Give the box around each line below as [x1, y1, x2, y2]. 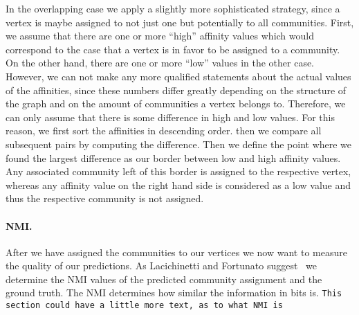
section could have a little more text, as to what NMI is [6, 300, 283, 311]
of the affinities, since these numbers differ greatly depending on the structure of [6, 82, 347, 97]
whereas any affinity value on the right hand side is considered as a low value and [6, 177, 351, 192]
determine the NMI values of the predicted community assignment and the [6, 271, 322, 286]
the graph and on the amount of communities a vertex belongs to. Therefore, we [6, 96, 346, 111]
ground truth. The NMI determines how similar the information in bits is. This [6, 285, 342, 300]
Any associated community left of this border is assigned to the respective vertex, [6, 164, 351, 179]
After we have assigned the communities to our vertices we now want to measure [6, 244, 347, 259]
